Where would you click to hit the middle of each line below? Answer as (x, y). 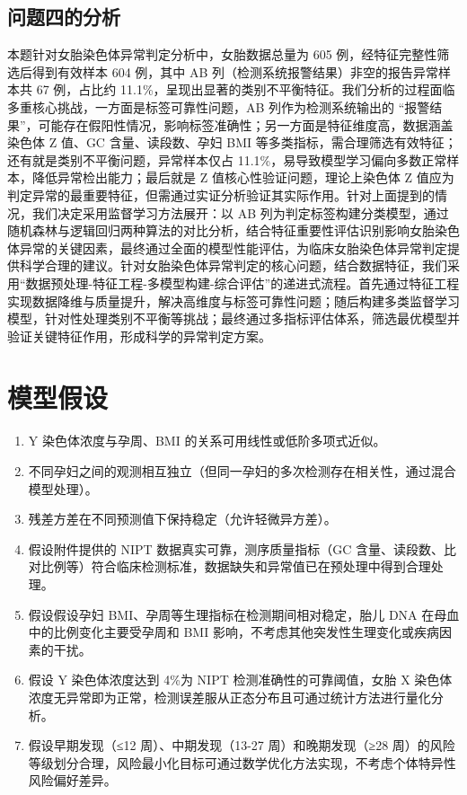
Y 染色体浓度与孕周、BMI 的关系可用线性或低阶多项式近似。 (207, 441)
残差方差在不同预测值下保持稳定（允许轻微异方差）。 (182, 519)
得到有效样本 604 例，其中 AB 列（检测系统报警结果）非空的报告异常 (235, 71)
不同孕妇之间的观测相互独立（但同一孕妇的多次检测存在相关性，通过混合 (242, 471)
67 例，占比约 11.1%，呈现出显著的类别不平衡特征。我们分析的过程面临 (246, 89)
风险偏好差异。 (72, 780)
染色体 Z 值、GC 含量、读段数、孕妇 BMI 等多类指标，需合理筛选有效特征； (232, 142)
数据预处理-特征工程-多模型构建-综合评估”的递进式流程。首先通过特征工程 (242, 283)
